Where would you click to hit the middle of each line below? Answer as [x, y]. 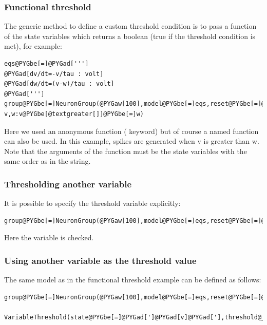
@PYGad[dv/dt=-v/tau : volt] [54, 74]
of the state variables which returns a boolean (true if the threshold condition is [130, 36]
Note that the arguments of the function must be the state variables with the [126, 151]
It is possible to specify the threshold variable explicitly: [92, 203]
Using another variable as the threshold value [100, 260]
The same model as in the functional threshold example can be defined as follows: [133, 280]
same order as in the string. [47, 161]
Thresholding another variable [68, 184]
